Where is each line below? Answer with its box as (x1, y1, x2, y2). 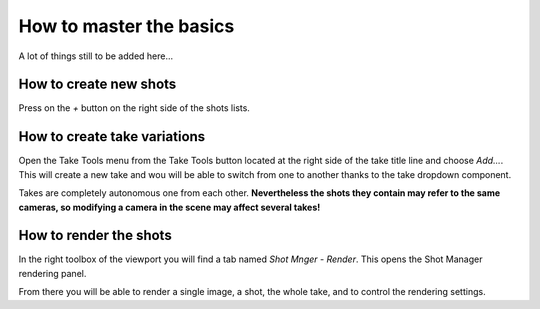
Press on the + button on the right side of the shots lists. (18, 102, 250, 114)
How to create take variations (18, 128, 206, 145)
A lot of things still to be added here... (18, 50, 174, 62)
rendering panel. (18, 267, 87, 279)
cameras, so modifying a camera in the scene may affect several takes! (18, 201, 321, 213)
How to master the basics (18, 15, 235, 37)
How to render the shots (18, 227, 172, 244)
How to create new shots (18, 76, 177, 93)
